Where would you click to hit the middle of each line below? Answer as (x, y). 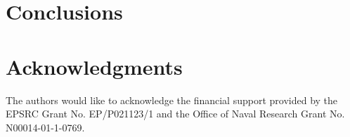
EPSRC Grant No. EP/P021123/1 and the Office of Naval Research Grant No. (175, 114)
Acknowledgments (94, 66)
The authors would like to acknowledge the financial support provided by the (172, 100)
